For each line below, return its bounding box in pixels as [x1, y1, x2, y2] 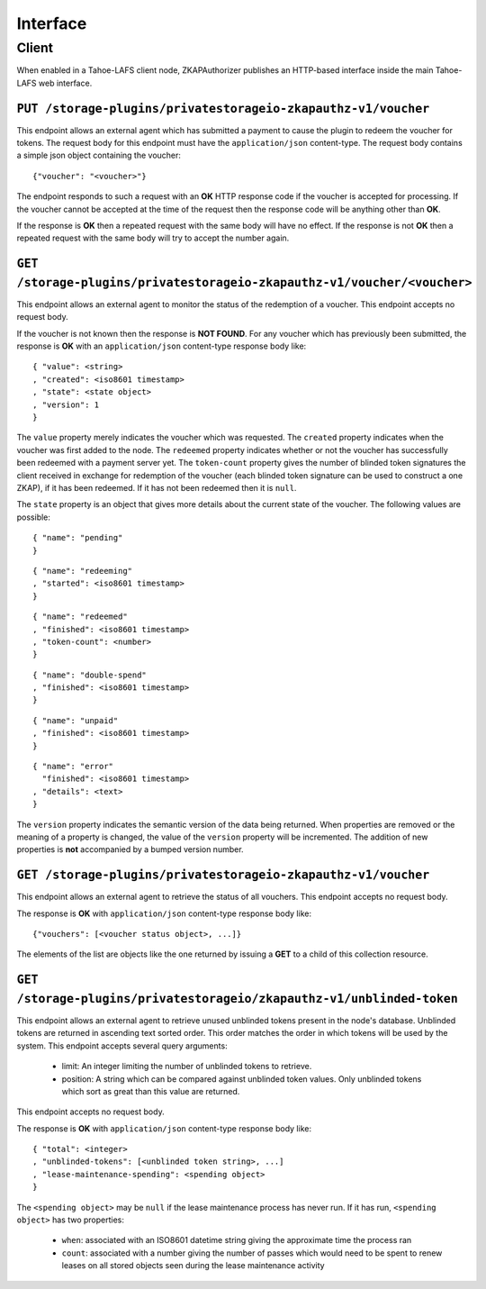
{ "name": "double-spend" [32, 669, 148, 680]
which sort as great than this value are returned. [61, 1085, 240, 1096]
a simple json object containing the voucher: [16, 150, 182, 161]
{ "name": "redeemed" [32, 612, 128, 622]
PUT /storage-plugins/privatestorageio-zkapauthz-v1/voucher [16, 101, 430, 116]
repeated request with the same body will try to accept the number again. [16, 232, 290, 243]
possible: [16, 512, 51, 522]
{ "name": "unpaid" [32, 715, 119, 725]
